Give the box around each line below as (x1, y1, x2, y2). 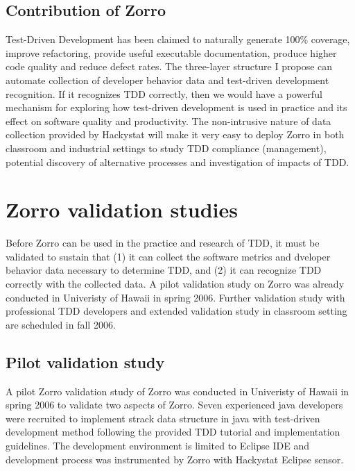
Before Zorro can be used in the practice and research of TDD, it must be (6, 235, 320, 250)
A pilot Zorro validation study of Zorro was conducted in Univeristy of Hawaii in (6, 383, 349, 398)
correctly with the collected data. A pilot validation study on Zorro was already (6, 276, 345, 291)
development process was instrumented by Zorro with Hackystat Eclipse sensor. (6, 452, 344, 466)
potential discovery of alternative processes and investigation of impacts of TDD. (6, 154, 349, 169)
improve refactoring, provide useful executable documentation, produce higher (6, 45, 337, 60)
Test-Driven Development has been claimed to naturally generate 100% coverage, (6, 32, 350, 47)
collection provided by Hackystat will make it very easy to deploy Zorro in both (6, 127, 345, 142)
